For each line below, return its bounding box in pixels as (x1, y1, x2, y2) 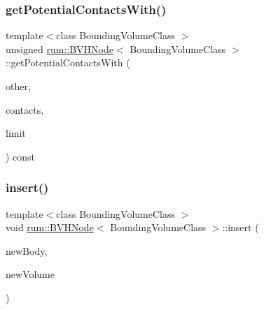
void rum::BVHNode (6, 220, 94, 235)
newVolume (6, 267, 55, 281)
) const (6, 149, 36, 163)
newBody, (6, 243, 48, 258)
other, (6, 79, 31, 93)
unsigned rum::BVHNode (6, 41, 113, 56)
